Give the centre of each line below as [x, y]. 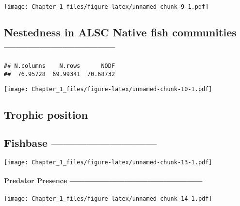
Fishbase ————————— [80, 143]
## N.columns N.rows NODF [60, 66]
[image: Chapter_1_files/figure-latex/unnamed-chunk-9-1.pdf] [106, 7]
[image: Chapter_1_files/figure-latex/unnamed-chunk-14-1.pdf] [108, 198]
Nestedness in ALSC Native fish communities [120, 32]
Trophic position [46, 114]
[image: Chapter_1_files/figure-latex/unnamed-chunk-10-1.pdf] [108, 89]
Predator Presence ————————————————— [103, 181]
